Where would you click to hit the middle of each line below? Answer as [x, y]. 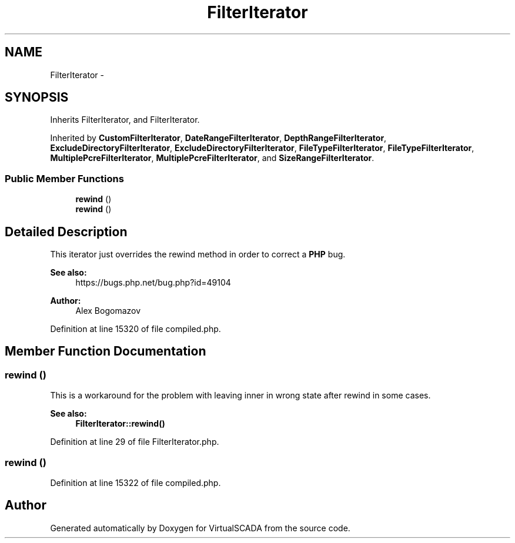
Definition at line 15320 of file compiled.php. [136, 329]
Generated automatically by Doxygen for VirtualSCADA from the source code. [200, 528]
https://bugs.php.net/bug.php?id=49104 [153, 283]
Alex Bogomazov [108, 311]
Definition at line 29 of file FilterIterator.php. [135, 442]
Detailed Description [66, 232]
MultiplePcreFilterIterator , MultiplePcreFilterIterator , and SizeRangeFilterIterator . [212, 158]
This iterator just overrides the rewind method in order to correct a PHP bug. [198, 254]
